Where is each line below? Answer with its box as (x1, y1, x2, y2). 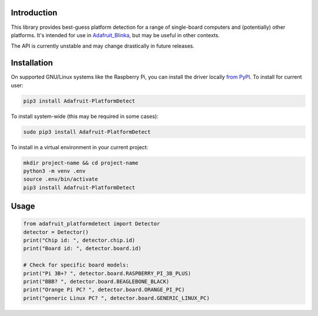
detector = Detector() (23, 229, 89, 235)
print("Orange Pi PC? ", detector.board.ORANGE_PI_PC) (23, 287, 185, 293)
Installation (11, 58, 53, 68)
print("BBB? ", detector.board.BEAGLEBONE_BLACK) (23, 278, 170, 285)
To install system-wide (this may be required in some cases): (11, 113, 159, 120)
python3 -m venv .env (23, 167, 86, 174)
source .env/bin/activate (23, 176, 98, 183)
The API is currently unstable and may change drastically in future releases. (11, 42, 194, 50)
